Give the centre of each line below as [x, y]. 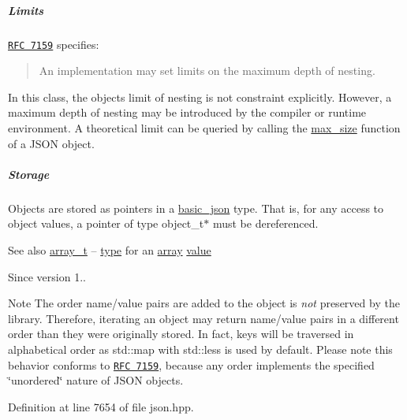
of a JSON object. [51, 143]
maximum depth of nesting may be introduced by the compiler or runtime [187, 112]
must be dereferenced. [265, 223]
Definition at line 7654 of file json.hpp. [101, 406]
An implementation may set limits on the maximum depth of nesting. [207, 71]
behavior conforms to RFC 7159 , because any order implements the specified [191, 364]
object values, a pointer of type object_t [106, 223]
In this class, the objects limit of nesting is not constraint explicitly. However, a [200, 97]
